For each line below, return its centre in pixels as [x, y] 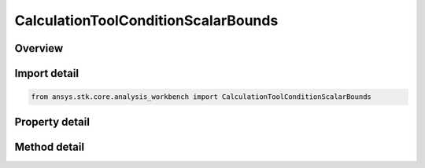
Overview [39, 48]
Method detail [50, 146]
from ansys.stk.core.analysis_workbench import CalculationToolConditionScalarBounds [201, 97]
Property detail [52, 122]
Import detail [46, 73]
